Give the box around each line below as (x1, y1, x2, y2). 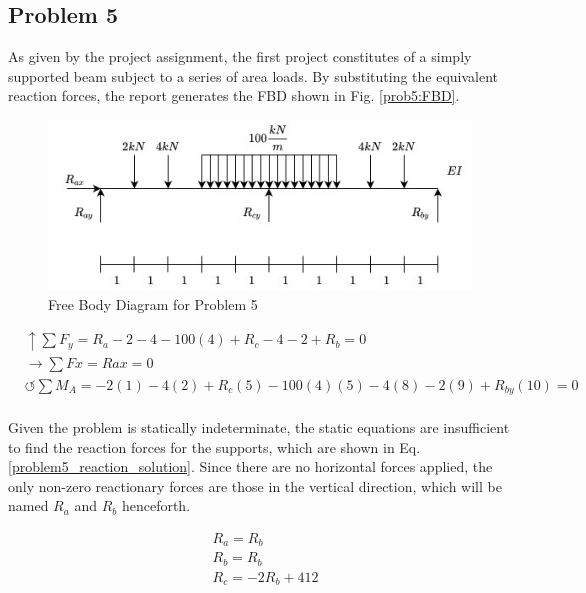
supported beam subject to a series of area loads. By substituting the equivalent (8, 65, 499, 86)
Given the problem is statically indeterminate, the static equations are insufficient (8, 417, 510, 438)
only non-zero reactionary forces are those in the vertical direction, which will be (8, 475, 502, 496)
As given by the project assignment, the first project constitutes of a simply (8, 46, 472, 67)
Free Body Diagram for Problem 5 (48, 293, 258, 314)
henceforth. (121, 495, 191, 516)
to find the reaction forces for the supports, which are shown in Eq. (8, 436, 421, 457)
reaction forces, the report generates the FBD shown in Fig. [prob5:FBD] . (8, 85, 460, 106)
